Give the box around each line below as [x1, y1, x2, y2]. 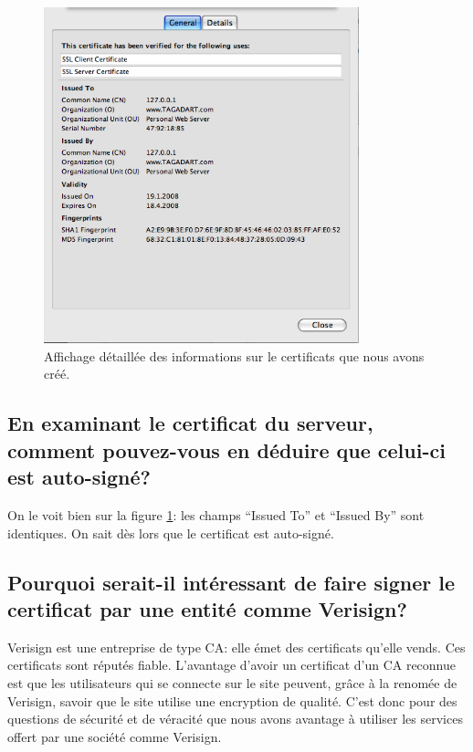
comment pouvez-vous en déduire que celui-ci [7, 435, 446, 464]
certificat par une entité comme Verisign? [7, 595, 407, 623]
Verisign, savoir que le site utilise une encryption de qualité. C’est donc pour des [7, 691, 457, 710]
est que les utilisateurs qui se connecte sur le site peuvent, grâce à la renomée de [7, 674, 457, 693]
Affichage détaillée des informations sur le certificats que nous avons [44, 346, 425, 365]
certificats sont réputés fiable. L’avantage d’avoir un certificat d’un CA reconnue [7, 655, 457, 674]
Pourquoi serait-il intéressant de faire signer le [7, 568, 455, 596]
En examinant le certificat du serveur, [7, 409, 373, 437]
